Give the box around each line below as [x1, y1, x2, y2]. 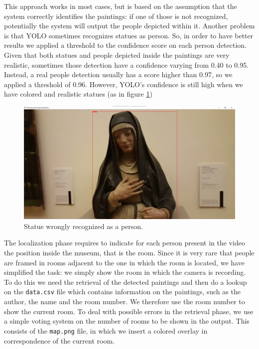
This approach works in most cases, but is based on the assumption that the [4, 1, 237, 11]
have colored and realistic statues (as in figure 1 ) [4, 89, 152, 99]
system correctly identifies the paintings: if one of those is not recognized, [4, 10, 228, 21]
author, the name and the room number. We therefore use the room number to [4, 296, 245, 307]
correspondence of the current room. [4, 335, 115, 346]
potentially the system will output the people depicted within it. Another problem [4, 20, 255, 31]
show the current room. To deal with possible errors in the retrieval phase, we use [4, 306, 254, 316]
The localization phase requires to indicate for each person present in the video [4, 237, 245, 248]
